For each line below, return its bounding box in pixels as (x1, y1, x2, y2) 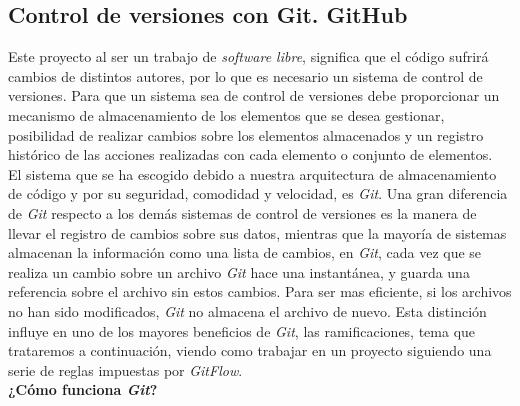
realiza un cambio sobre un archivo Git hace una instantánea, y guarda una (8, 261, 470, 282)
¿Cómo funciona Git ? (8, 379, 158, 400)
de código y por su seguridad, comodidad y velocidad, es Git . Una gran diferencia (8, 183, 508, 204)
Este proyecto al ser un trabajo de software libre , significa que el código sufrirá (8, 46, 489, 67)
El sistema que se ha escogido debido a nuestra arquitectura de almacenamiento (8, 163, 497, 184)
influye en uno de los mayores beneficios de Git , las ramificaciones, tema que (8, 320, 476, 341)
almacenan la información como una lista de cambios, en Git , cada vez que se (8, 242, 482, 263)
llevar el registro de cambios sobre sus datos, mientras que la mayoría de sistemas (8, 222, 507, 243)
